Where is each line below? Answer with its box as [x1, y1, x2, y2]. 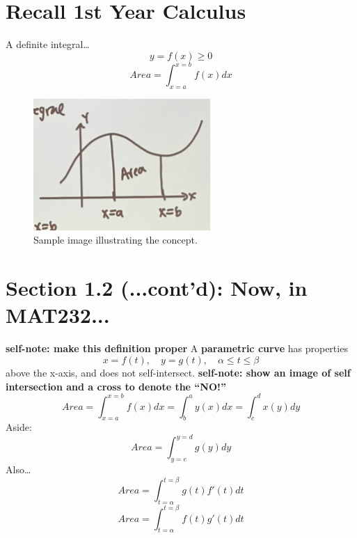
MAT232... [6, 301, 110, 329]
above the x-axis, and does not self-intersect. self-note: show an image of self [6, 365, 351, 379]
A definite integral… [6, 37, 90, 52]
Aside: [6, 420, 32, 434]
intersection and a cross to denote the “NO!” [6, 379, 226, 393]
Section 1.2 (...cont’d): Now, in [6, 274, 308, 302]
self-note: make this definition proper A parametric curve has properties [6, 341, 348, 356]
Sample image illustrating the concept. [33, 232, 198, 247]
